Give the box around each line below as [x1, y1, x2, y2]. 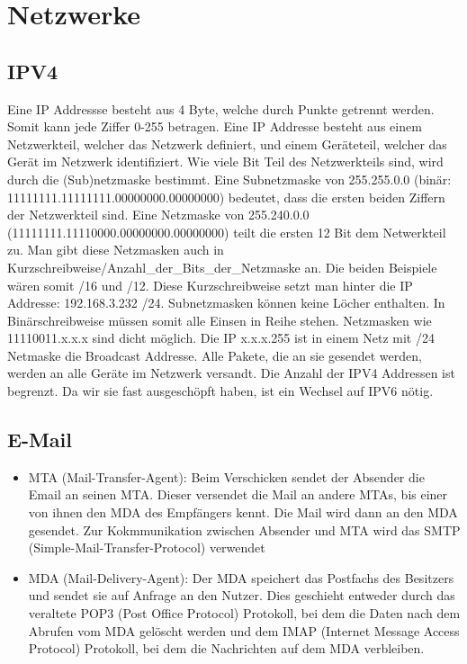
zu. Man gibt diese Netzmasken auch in [7, 240, 224, 259]
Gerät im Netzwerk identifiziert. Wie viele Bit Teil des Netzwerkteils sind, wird [7, 152, 444, 171]
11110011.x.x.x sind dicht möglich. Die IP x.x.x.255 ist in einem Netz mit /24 [7, 328, 435, 347]
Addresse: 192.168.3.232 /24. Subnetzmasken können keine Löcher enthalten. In [7, 293, 445, 312]
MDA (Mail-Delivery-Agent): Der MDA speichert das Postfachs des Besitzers [28, 568, 454, 587]
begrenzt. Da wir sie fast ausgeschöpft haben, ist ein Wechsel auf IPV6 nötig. [7, 381, 434, 400]
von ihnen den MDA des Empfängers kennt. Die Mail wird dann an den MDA [28, 503, 458, 522]
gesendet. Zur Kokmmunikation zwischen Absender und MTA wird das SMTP [28, 520, 461, 539]
